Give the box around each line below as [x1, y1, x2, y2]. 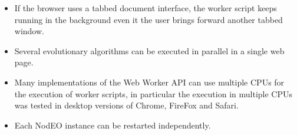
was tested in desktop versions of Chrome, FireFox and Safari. [14, 99, 239, 111]
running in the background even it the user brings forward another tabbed [14, 13, 283, 25]
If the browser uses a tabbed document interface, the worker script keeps [14, 2, 277, 14]
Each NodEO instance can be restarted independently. [14, 118, 211, 131]
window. [14, 25, 44, 37]
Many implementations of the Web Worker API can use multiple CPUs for [14, 75, 285, 88]
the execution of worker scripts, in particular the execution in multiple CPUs [14, 87, 292, 100]
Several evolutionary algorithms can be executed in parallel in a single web [14, 44, 285, 57]
